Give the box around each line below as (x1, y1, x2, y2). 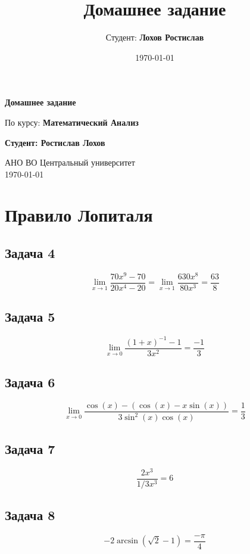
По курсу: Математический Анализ (5, 116, 139, 128)
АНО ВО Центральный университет (5, 156, 135, 169)
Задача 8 (5, 506, 55, 524)
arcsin (117, 537, 138, 546)
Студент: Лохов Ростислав (105, 31, 204, 43)
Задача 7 (5, 439, 55, 457)
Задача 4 (5, 244, 55, 262)
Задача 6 (5, 373, 55, 391)
